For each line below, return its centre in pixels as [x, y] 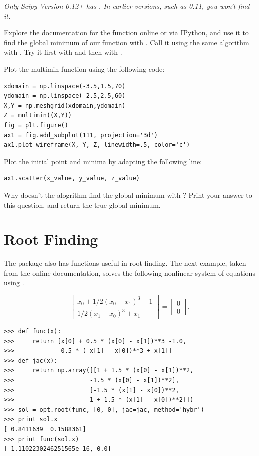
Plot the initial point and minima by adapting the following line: [103, 161]
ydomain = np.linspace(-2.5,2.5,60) [65, 96]
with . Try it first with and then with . [63, 52]
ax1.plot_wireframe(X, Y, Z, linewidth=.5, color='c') [97, 145]
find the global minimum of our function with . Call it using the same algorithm [127, 42]
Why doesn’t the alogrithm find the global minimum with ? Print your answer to [128, 195]
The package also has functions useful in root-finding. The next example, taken [125, 263]
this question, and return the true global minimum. [82, 205]
